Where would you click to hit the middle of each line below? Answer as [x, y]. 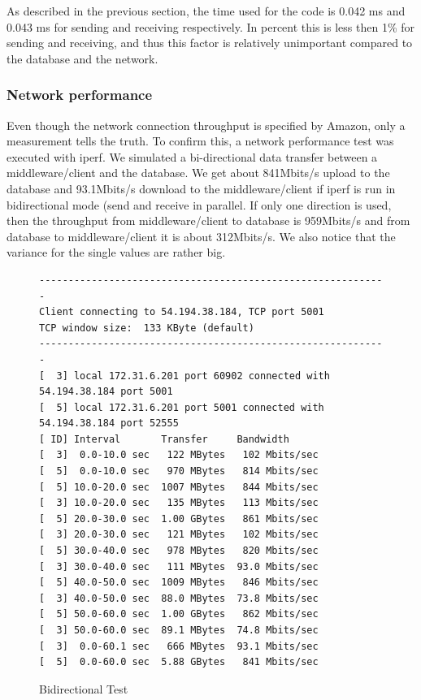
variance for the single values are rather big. [116, 252]
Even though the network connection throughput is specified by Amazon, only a [206, 125]
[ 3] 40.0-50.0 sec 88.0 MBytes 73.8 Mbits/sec [179, 598]
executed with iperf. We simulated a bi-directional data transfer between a [192, 156]
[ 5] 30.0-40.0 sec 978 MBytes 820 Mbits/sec [179, 551]
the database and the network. [82, 58]
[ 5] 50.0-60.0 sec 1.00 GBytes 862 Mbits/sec [179, 614]
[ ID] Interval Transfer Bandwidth [164, 439]
